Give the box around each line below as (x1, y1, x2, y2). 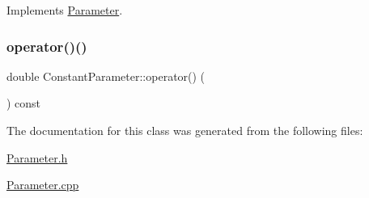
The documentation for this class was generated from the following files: (6, 122, 363, 138)
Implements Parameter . (6, 2, 123, 18)
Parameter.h (6, 149, 68, 166)
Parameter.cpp (6, 176, 79, 193)
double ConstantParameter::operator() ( (6, 67, 206, 84)
